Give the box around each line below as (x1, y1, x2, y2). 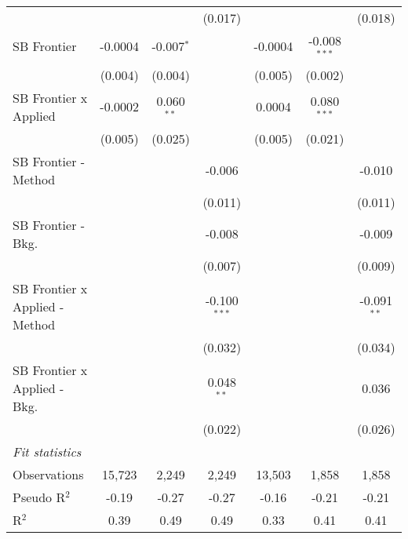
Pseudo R (13, 487, 66, 506)
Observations (13, 464, 84, 483)
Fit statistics (13, 442, 82, 461)
